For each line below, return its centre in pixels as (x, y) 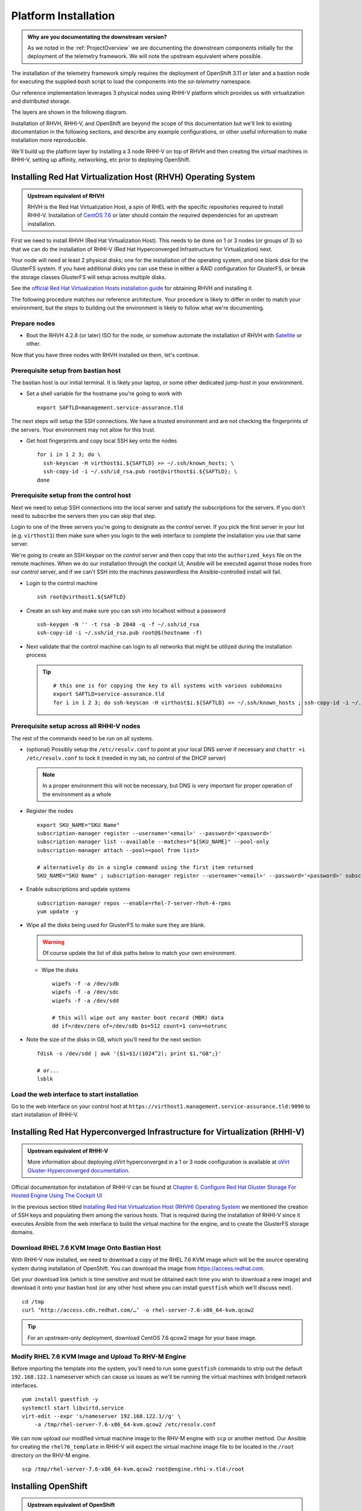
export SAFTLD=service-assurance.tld (109, 694)
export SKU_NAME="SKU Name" (78, 825)
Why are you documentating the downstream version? (97, 37)
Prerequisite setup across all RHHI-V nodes (76, 726)
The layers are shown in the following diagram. (69, 112)
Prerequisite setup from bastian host (66, 370)
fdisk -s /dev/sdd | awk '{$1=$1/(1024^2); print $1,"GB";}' (129, 1053)
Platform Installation (63, 16)
